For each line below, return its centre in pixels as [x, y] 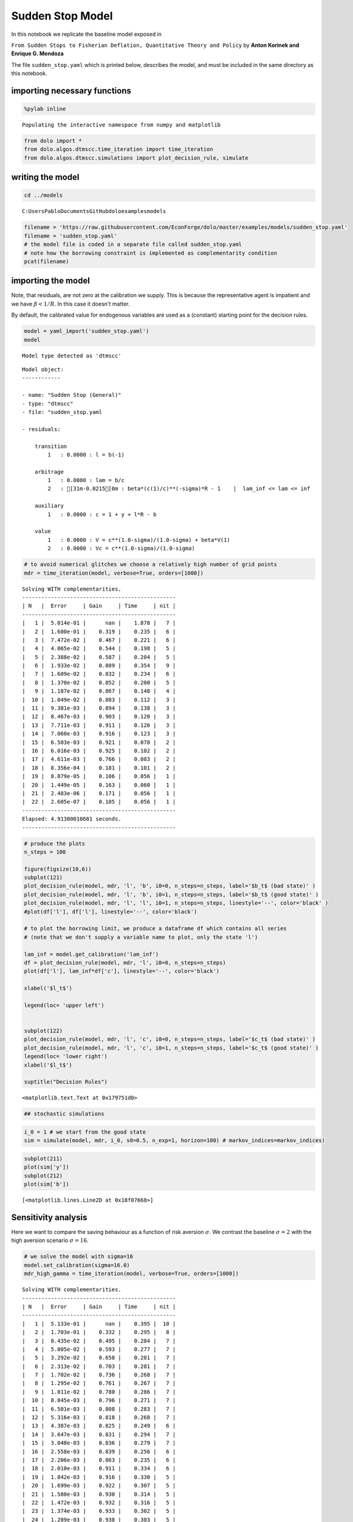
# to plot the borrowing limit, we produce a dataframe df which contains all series [155, 929]
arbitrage [49, 472]
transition [51, 446]
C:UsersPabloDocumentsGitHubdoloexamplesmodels [94, 211]
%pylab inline [45, 109]
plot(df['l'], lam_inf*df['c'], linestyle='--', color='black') [122, 971]
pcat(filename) [46, 261]
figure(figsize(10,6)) [58, 869]
